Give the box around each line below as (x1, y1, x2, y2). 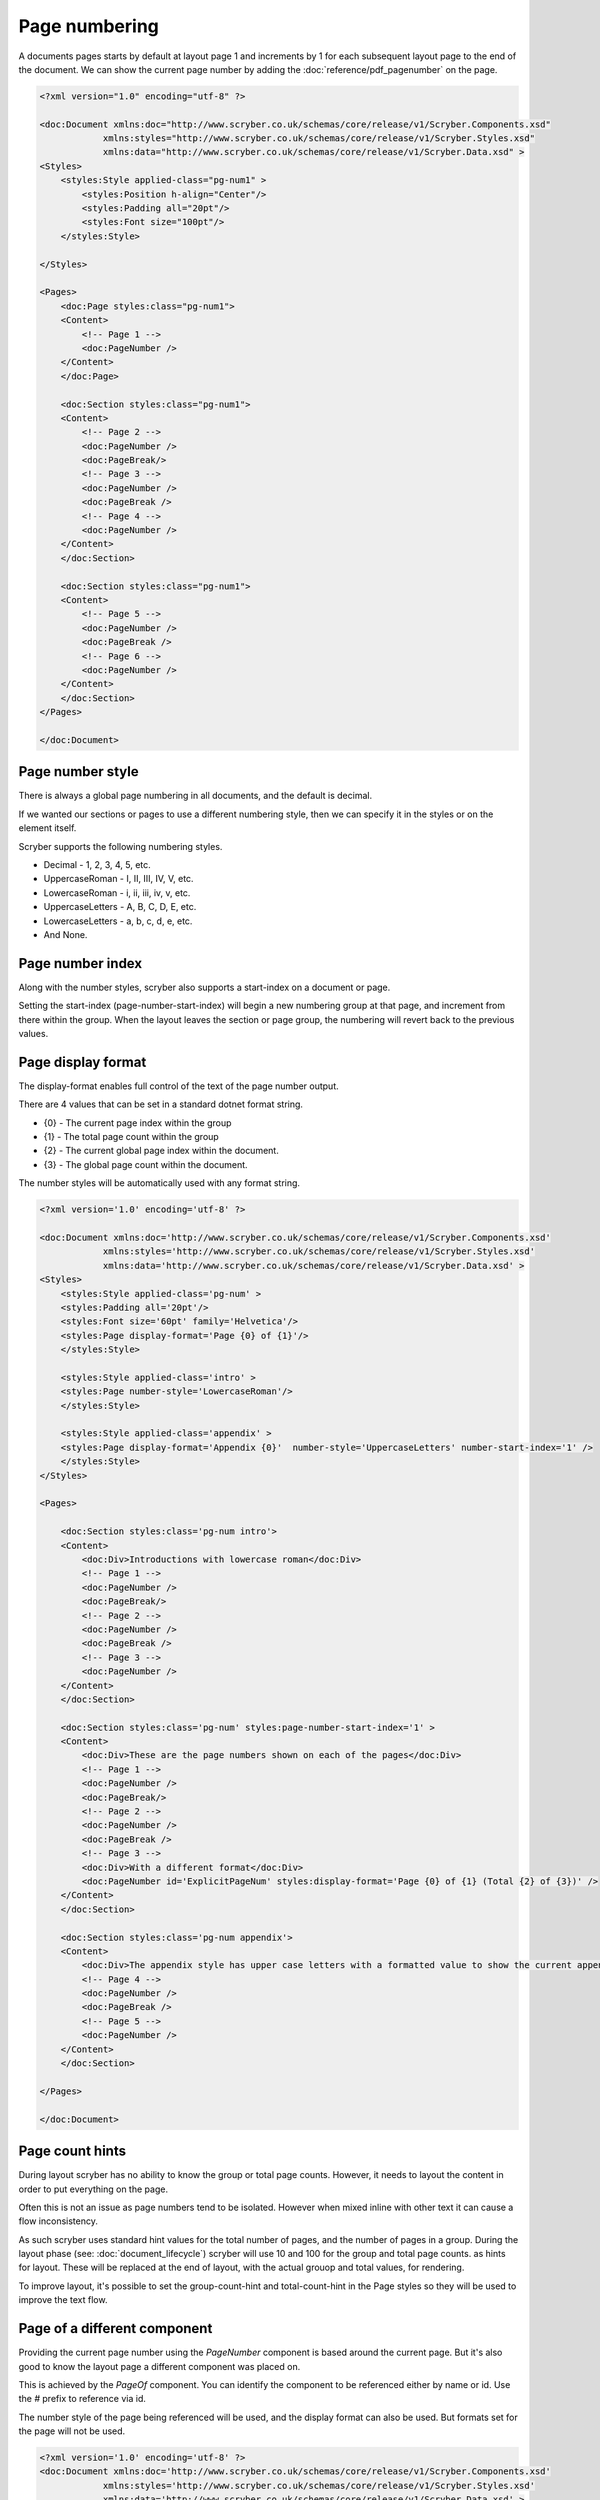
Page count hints (18, 2143, 127, 2160)
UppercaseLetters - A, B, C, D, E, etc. (43, 901, 197, 913)
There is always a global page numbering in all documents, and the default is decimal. (18, 790, 373, 802)
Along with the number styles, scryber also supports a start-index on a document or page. (18, 981, 391, 993)
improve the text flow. (18, 2294, 108, 2306)
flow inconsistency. (18, 2215, 99, 2227)
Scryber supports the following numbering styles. (18, 840, 223, 852)
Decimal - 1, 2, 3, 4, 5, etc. (43, 858, 152, 870)
